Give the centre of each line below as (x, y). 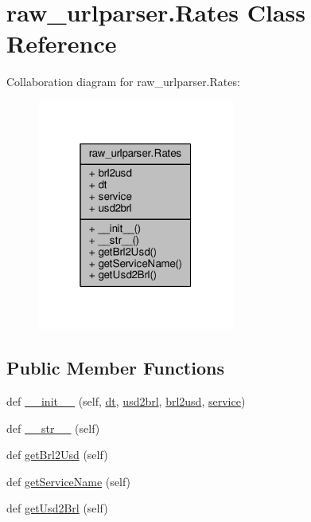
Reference (62, 43)
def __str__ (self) (53, 428)
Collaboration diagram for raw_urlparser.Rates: (123, 82)
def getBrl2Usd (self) (57, 455)
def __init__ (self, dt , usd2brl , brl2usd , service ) (126, 400)
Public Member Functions (115, 368)
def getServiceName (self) (69, 481)
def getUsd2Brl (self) (57, 508)
